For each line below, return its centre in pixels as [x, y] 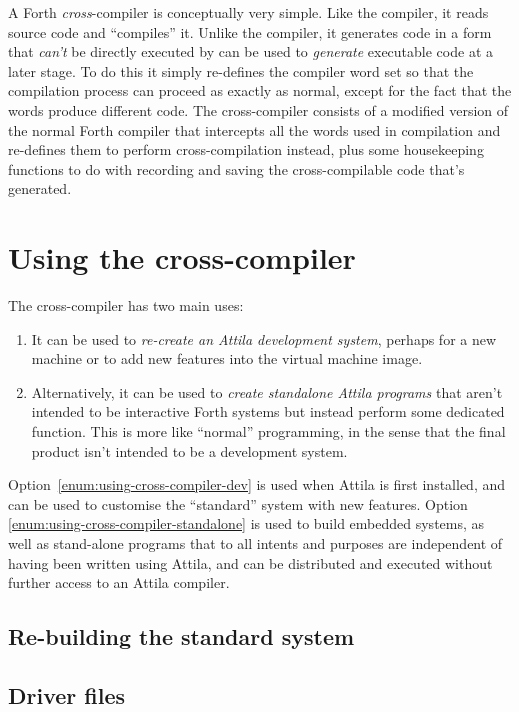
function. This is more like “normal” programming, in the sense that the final [268, 431]
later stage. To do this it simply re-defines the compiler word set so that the [241, 70]
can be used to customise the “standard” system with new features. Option [238, 503]
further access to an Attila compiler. [119, 582]
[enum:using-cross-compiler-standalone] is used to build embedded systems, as [246, 523]
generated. [40, 188]
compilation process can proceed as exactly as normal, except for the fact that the [260, 90]
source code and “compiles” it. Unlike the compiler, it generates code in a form [250, 31]
